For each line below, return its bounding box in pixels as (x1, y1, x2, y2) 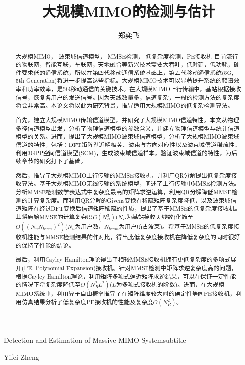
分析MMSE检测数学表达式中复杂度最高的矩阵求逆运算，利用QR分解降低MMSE (15, 188, 232, 196)
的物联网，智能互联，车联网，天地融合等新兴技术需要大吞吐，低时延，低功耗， (15, 60, 234, 69)
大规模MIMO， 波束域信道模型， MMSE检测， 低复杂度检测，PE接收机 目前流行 (15, 52, 238, 60)
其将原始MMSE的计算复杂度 (15, 213, 93, 221)
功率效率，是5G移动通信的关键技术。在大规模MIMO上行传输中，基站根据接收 (27, 85, 241, 93)
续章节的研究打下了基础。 (15, 157, 87, 165)
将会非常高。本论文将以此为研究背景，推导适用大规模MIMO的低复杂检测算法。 (15, 101, 234, 110)
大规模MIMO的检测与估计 (42, 1, 215, 21)
